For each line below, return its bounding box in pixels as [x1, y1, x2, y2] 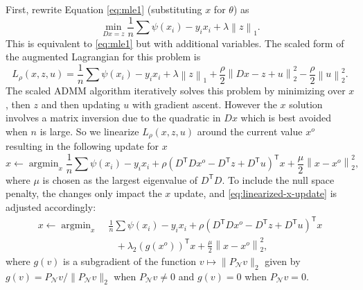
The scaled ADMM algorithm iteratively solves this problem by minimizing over [6, 83, 346, 97]
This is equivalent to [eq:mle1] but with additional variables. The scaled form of [6, 35, 344, 50]
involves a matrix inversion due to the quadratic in [6, 110, 221, 125]
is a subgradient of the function [63, 253, 197, 268]
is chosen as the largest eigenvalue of [42, 172, 198, 187]
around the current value [197, 123, 303, 138]
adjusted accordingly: [6, 199, 96, 214]
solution [289, 96, 323, 111]
